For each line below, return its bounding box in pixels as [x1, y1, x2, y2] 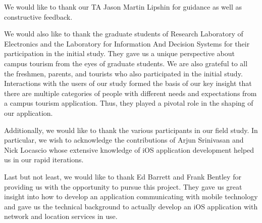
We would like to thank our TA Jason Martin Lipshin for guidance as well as [4, 2, 242, 12]
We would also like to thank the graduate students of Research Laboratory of [4, 28, 243, 39]
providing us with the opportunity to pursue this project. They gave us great [4, 181, 242, 192]
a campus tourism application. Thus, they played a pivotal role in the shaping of [4, 98, 253, 108]
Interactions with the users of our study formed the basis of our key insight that [4, 78, 252, 88]
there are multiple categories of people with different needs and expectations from [4, 87, 257, 98]
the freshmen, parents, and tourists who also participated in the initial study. [4, 68, 243, 78]
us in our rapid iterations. [4, 154, 84, 165]
